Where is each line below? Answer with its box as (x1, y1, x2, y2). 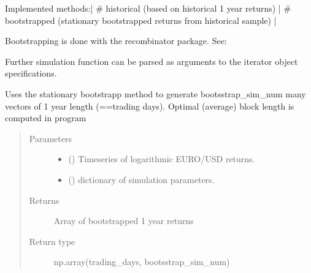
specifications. (5, 67, 57, 80)
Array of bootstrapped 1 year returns (53, 214, 194, 227)
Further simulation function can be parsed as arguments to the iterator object (5, 54, 298, 67)
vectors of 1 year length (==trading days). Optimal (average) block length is (5, 99, 294, 112)
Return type (29, 234, 75, 247)
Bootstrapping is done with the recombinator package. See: (5, 34, 227, 47)
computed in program (5, 111, 86, 124)
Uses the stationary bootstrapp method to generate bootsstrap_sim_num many (5, 87, 306, 100)
